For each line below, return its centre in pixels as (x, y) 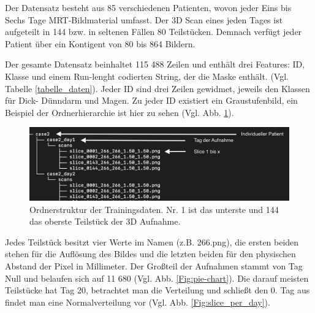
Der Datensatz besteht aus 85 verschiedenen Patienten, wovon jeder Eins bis (148, 7)
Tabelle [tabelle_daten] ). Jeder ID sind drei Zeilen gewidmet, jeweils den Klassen (157, 88)
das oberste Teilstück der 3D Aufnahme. (105, 221)
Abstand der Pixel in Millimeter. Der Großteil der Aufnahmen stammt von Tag (154, 265)
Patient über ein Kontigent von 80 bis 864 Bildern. (100, 43)
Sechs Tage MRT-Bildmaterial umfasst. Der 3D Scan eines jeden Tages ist (144, 19)
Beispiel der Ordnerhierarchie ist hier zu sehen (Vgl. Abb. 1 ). (120, 112)
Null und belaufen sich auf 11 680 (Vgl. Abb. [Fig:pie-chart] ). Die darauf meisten (157, 278)
